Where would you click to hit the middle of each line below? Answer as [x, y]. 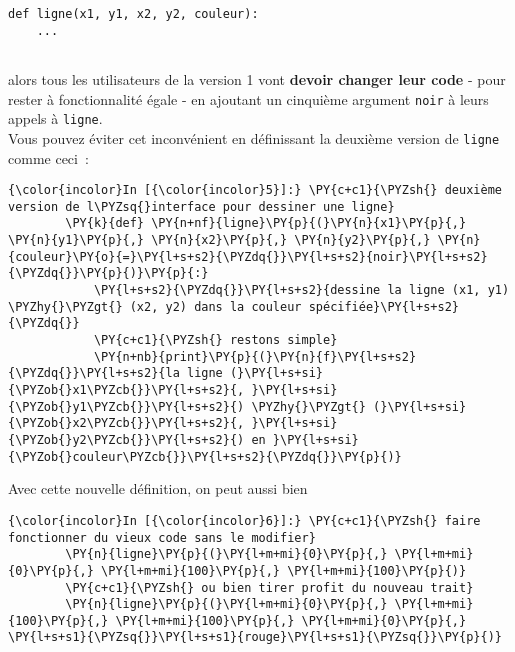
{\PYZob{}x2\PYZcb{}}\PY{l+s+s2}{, [126, 423]
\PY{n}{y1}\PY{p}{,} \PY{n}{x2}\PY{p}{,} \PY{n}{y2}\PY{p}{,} [219, 240]
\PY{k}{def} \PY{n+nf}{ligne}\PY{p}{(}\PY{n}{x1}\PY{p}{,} [266, 223]
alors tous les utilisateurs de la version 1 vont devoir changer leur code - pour [257, 78]
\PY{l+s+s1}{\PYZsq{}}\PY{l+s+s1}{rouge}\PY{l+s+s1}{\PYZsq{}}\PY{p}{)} [255, 637]
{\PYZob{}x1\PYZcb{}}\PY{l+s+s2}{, [126, 390]
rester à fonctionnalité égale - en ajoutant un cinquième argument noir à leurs [248, 98]
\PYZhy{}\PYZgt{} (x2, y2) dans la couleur [155, 306]
